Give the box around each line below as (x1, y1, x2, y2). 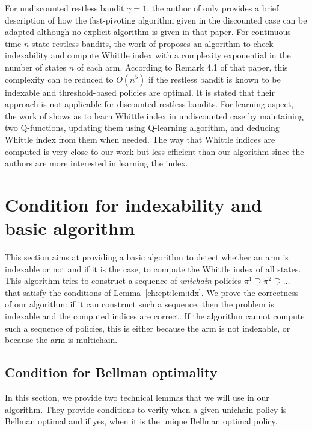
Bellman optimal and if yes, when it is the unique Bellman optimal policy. (5, 415, 278, 427)
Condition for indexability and (5, 192, 262, 216)
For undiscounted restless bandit (5, 2, 124, 14)
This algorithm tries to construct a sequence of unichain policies (5, 274, 242, 287)
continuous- (251, 25, 294, 38)
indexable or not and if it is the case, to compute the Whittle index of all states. (5, 262, 301, 275)
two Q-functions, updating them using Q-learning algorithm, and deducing (5, 121, 280, 134)
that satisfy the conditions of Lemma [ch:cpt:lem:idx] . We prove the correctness (5, 286, 299, 298)
